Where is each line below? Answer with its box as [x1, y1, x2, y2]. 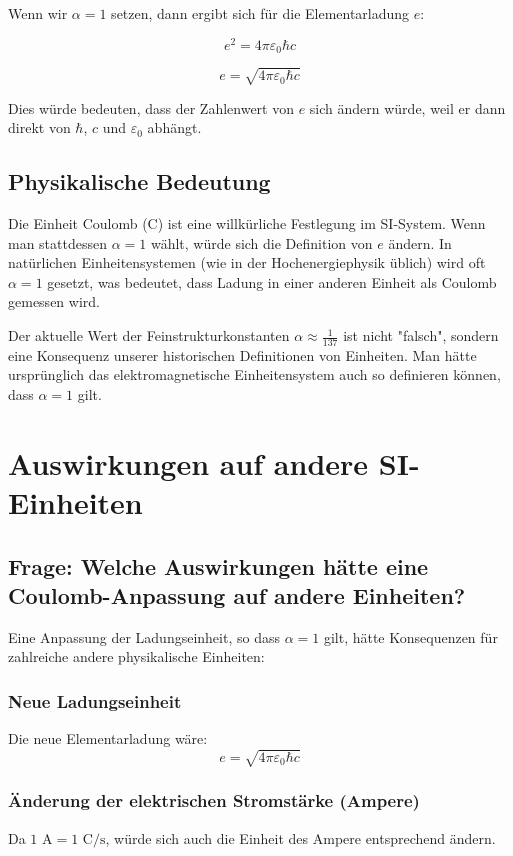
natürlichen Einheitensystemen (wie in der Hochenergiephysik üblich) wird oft [8, 252, 486, 273]
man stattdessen [8, 232, 107, 253]
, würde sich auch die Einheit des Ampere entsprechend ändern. [105, 827, 496, 848]
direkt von [8, 117, 71, 138]
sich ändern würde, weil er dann [309, 97, 506, 118]
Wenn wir [8, 3, 68, 23]
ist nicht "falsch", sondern [343, 325, 499, 346]
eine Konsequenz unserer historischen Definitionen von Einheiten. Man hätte [8, 344, 477, 365]
